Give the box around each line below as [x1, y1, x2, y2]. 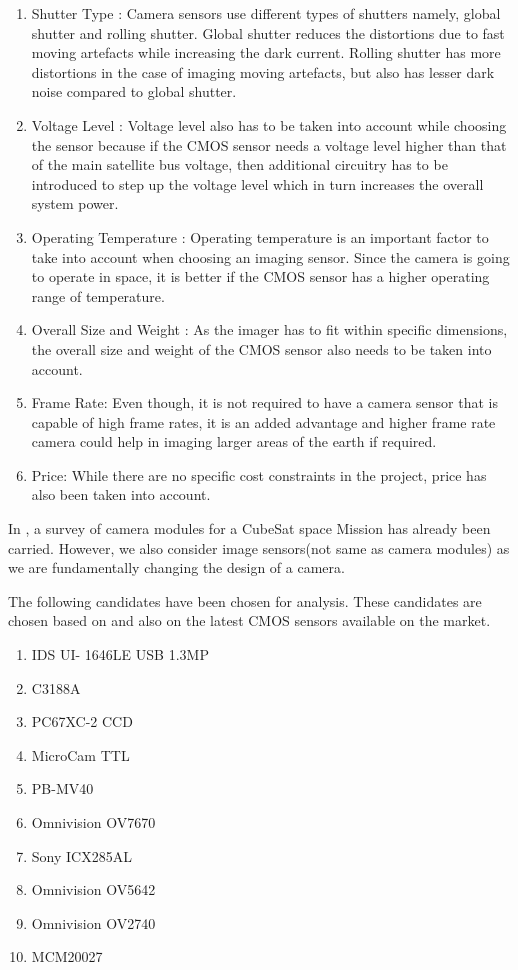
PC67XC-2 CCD [31, 711, 133, 732]
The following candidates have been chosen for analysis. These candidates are [8, 590, 482, 611]
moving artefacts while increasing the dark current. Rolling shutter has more [31, 42, 501, 63]
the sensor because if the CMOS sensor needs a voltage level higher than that [31, 134, 507, 155]
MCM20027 [31, 946, 103, 967]
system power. [31, 193, 119, 214]
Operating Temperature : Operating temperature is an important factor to [31, 226, 489, 247]
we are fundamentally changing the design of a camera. [8, 557, 345, 578]
